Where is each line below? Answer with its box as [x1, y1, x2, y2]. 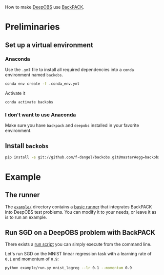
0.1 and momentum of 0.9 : [5, 256, 59, 262]
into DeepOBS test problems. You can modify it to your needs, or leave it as [5, 209, 157, 215]
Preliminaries [5, 22, 60, 32]
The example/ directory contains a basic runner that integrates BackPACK [5, 203, 152, 210]
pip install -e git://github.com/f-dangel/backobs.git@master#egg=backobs [5, 154, 161, 160]
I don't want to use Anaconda [5, 111, 76, 118]
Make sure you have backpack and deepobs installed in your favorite [5, 122, 139, 128]
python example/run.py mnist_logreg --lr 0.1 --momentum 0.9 [5, 266, 132, 271]
